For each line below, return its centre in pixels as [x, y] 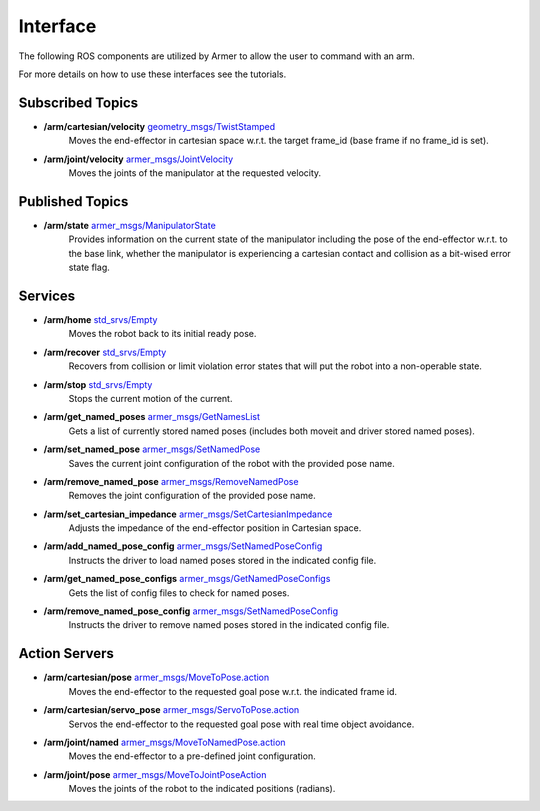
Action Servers [66, 653]
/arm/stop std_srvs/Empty [98, 384]
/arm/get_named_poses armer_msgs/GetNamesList [151, 417]
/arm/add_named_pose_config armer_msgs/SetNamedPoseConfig [183, 546]
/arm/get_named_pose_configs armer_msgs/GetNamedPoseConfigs [187, 579]
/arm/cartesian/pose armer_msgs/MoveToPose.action [156, 677]
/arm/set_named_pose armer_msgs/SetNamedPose [152, 449]
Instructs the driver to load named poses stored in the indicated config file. [222, 560]
